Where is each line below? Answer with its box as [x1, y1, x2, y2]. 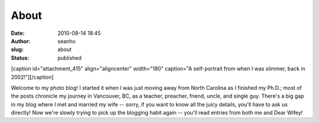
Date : [11, 30, 25, 37]
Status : [11, 54, 30, 61]
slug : [11, 46, 24, 53]
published [57, 54, 82, 61]
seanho [57, 37, 76, 44]
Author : [11, 37, 31, 44]
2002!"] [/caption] [11, 73, 54, 80]
